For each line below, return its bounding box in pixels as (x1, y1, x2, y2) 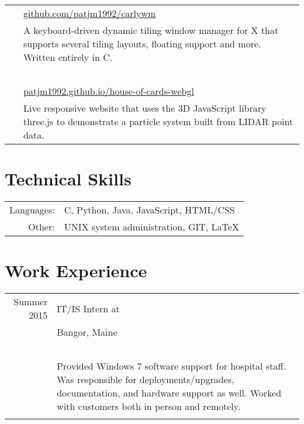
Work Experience (5, 258, 147, 282)
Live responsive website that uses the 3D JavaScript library (23, 101, 267, 115)
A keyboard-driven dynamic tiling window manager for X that (23, 23, 279, 37)
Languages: (9, 203, 55, 217)
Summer (13, 295, 48, 309)
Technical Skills (5, 167, 132, 191)
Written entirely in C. (23, 50, 113, 64)
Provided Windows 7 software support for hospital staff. (57, 359, 286, 373)
